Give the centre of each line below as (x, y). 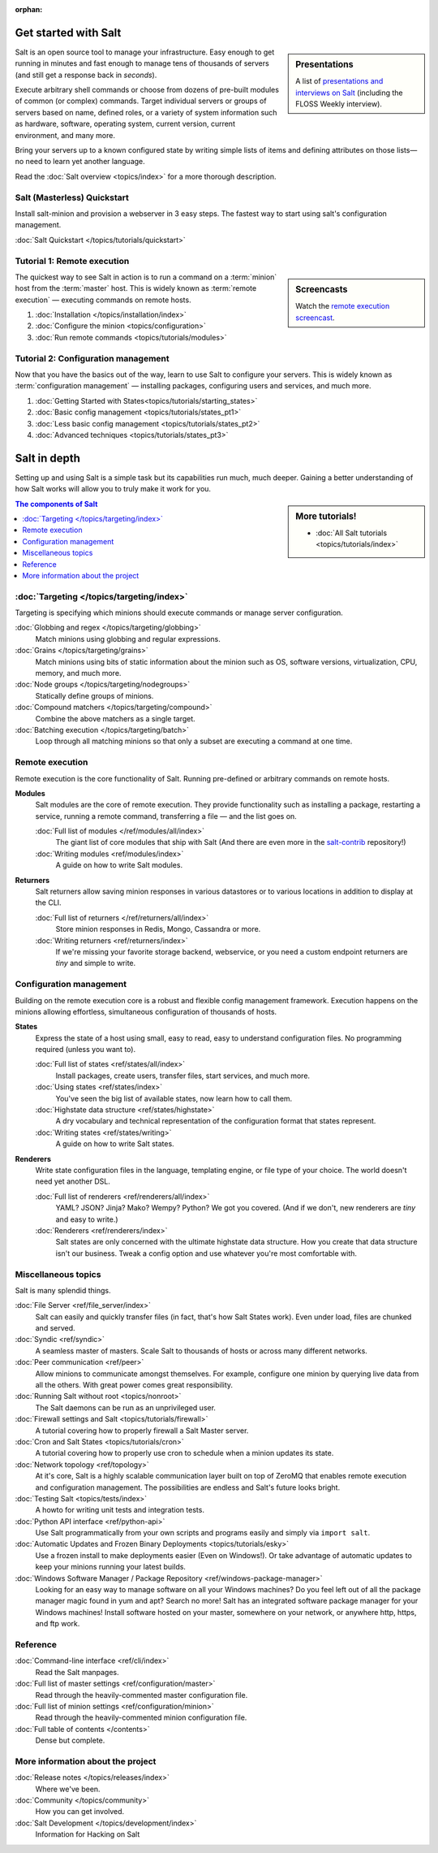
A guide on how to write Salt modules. (119, 865)
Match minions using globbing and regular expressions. (128, 639)
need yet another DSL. (73, 1181)
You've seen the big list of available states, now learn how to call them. (174, 1098)
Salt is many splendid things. (63, 1290)
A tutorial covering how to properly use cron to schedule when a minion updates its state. (185, 1453)
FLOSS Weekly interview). (339, 104)
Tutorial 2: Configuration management (92, 358)
